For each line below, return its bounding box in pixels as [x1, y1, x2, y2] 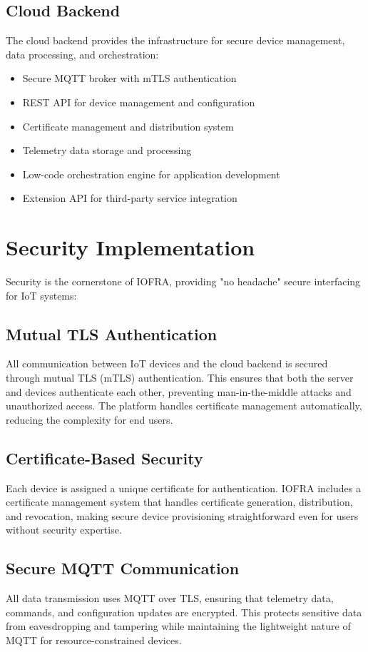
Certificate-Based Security [6, 447, 203, 469]
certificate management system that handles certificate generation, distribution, [6, 494, 353, 509]
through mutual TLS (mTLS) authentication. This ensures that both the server [6, 370, 354, 385]
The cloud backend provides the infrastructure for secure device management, [6, 33, 345, 48]
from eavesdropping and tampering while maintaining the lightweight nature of [6, 618, 351, 633]
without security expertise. [6, 522, 122, 537]
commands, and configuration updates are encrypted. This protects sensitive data [6, 604, 362, 619]
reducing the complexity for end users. [6, 412, 173, 427]
